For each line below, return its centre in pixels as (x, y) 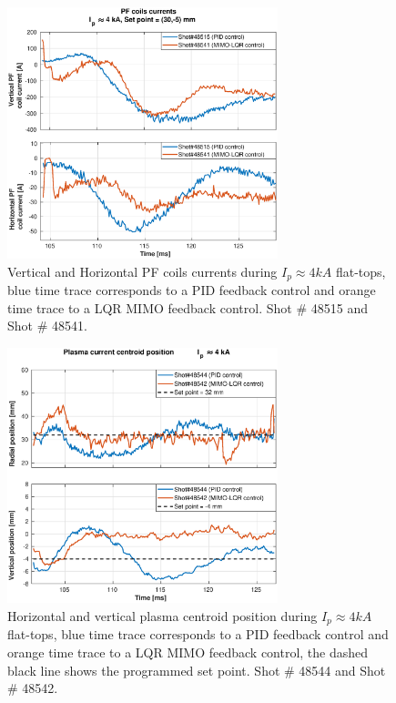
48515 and (339, 307)
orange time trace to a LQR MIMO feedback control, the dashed (188, 652)
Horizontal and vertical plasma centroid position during (162, 615)
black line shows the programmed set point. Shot (144, 670)
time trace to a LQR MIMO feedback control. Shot (150, 307)
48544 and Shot (342, 670)
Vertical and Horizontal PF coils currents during (142, 271)
